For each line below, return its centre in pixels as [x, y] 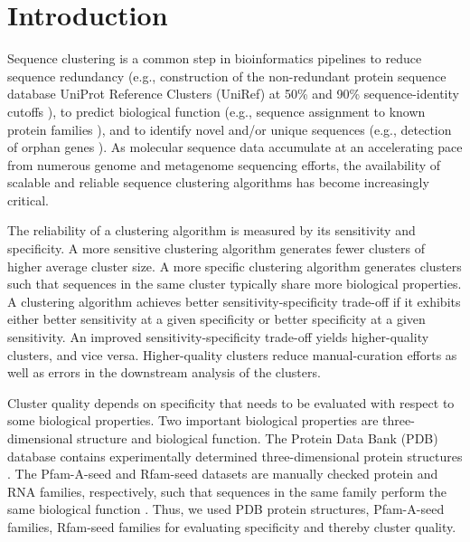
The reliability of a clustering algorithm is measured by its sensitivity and [211, 230]
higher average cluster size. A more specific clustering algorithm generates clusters [235, 266]
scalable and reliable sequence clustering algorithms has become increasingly [218, 182]
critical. [28, 200]
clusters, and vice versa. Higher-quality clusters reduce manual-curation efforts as [232, 354]
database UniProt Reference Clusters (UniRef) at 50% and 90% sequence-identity [233, 94]
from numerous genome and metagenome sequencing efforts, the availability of [224, 164]
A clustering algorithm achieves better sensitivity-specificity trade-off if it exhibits [234, 301]
